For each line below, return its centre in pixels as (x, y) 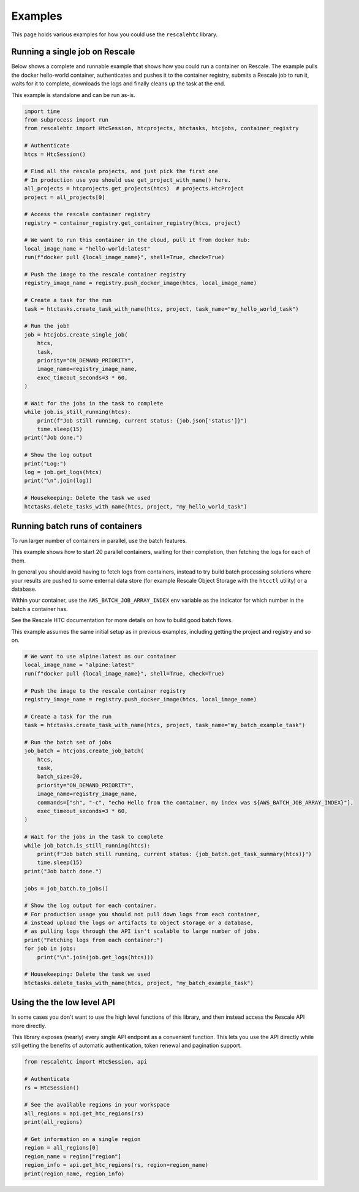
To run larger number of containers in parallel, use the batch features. (99, 541)
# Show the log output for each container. (91, 906)
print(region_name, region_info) (74, 1174)
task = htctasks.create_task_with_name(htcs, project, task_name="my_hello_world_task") (162, 309)
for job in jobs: (50, 949)
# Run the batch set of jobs (68, 742)
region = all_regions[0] (62, 1148)
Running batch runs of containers (77, 526)
